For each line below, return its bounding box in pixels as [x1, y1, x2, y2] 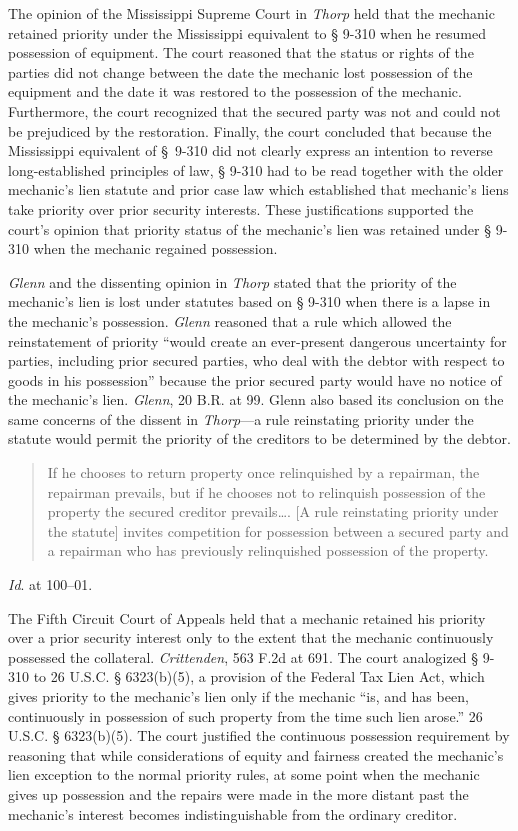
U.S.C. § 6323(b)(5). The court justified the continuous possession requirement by [8, 725, 510, 746]
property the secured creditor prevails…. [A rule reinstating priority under [47, 501, 499, 522]
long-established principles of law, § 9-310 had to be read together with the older [8, 159, 504, 180]
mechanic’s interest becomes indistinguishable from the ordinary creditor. [8, 803, 458, 824]
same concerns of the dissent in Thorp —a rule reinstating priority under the [8, 408, 474, 429]
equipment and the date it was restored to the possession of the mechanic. [8, 81, 462, 102]
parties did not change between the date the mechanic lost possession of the [8, 61, 473, 82]
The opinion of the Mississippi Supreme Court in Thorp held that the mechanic [8, 3, 495, 23]
